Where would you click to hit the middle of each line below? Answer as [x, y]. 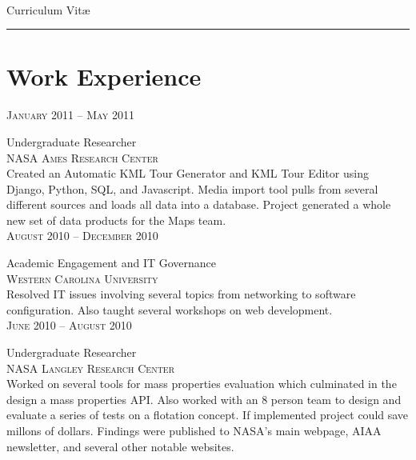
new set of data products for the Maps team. [116, 220]
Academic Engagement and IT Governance [112, 263]
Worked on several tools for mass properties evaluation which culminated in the [202, 384]
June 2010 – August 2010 [69, 325]
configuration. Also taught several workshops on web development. [170, 309]
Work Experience [104, 76]
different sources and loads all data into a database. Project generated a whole [199, 204]
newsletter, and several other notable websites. [120, 446]
